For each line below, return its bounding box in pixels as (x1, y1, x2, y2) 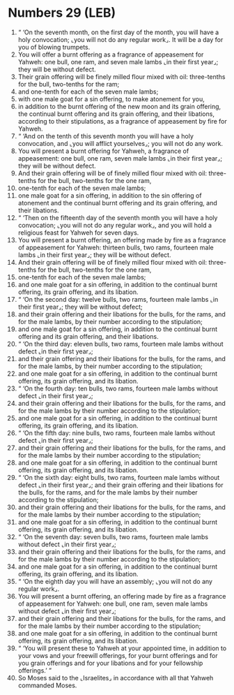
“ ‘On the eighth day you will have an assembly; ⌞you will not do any (17, 577, 213, 585)
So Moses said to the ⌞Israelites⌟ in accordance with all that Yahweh (17, 673, 214, 682)
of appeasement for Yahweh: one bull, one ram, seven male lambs (17, 599, 208, 608)
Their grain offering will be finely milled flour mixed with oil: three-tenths (17, 72, 226, 81)
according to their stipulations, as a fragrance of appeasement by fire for (17, 117, 227, 125)
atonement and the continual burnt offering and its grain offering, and (17, 198, 218, 207)
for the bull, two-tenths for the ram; (17, 80, 120, 88)
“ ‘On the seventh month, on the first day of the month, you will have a (17, 28, 219, 36)
